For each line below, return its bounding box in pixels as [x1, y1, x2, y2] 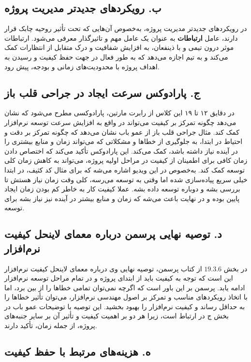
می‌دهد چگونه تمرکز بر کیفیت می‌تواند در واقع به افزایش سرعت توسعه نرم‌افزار [4, 117, 236, 127]
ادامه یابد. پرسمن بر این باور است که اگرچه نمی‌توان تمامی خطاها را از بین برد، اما [4, 282, 245, 292]
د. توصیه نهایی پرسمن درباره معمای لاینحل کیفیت [4, 226, 222, 241]
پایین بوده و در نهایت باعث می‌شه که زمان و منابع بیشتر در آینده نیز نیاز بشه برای [4, 193, 240, 203]
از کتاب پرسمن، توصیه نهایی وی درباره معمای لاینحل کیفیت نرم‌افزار [4, 263, 202, 273]
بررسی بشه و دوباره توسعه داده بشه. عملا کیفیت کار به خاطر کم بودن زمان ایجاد [4, 184, 240, 194]
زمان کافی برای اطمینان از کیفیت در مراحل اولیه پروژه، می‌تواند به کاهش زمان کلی [4, 155, 248, 165]
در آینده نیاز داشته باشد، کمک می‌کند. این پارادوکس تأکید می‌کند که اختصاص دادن [4, 145, 238, 156]
